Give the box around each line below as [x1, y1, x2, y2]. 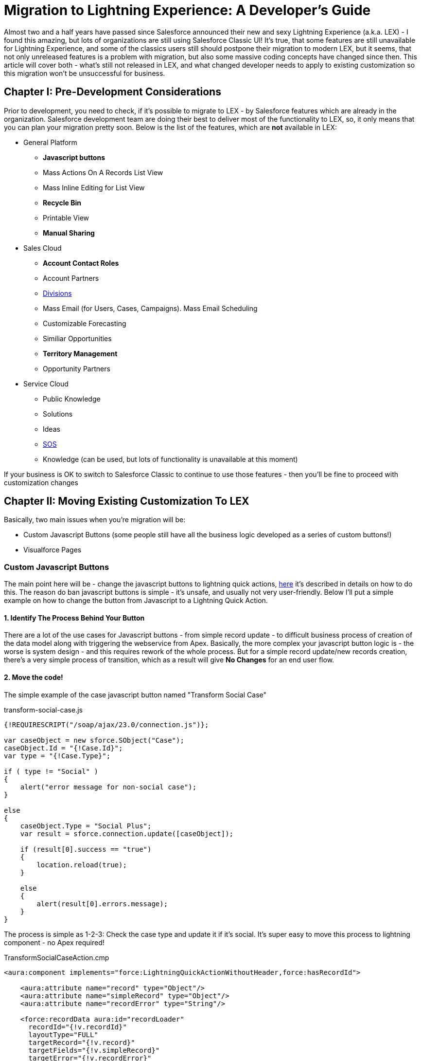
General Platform [23, 138, 77, 146]
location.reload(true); [36, 860, 127, 869]
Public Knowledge [43, 394, 101, 403]
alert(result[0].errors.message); [36, 899, 168, 908]
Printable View [43, 213, 89, 222]
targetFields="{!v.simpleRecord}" [28, 1046, 160, 1054]
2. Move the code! [4, 673, 63, 682]
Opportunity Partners [43, 364, 110, 373]
